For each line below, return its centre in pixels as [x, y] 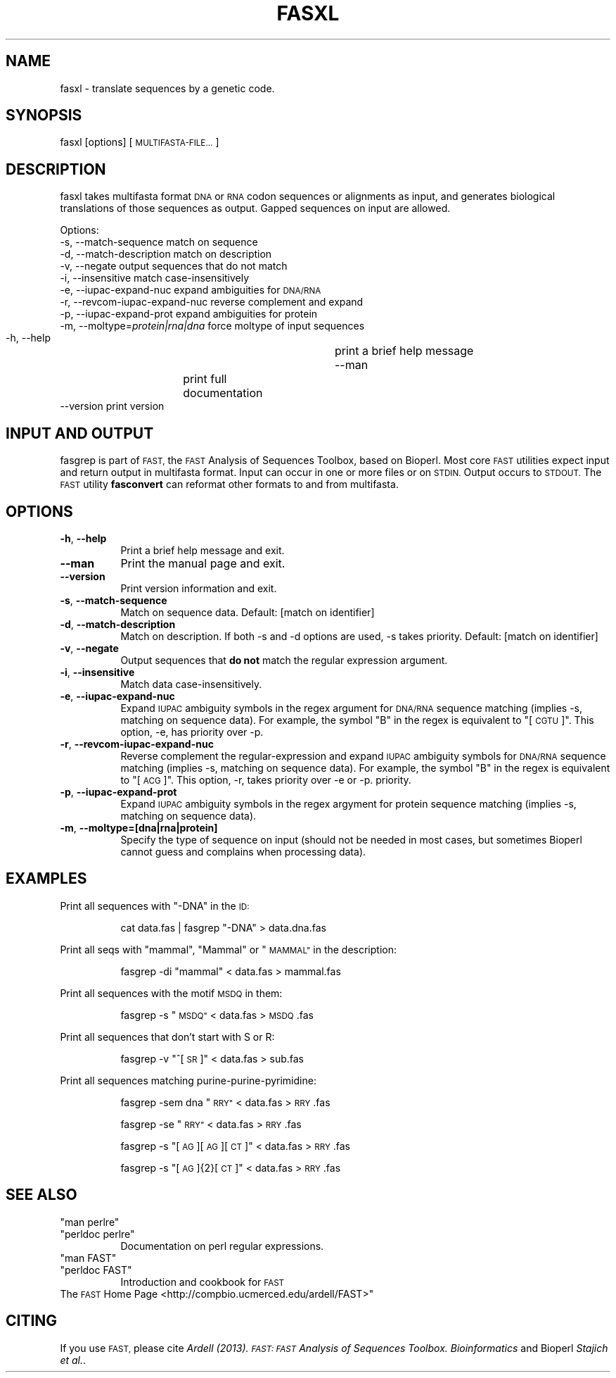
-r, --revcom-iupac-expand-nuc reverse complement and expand [212, 302]
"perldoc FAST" [96, 1270]
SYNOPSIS [44, 115]
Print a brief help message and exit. [203, 550]
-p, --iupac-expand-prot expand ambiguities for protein [189, 314]
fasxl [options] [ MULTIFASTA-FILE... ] [140, 142]
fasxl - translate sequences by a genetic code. [167, 88]
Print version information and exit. [199, 588]
